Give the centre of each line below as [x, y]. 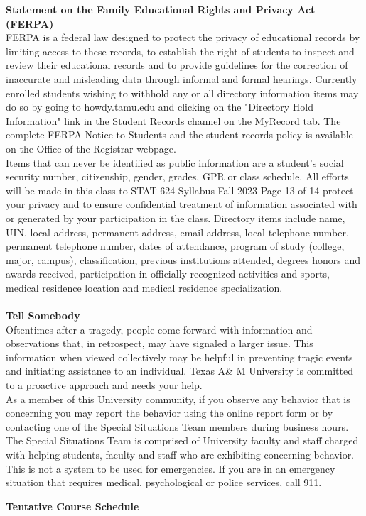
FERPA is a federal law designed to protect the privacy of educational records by [183, 37]
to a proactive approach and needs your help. [104, 385]
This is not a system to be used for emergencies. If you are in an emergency [171, 468]
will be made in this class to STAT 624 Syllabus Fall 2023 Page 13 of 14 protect [180, 190]
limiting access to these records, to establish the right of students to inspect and [180, 51]
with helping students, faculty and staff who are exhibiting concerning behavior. [180, 454]
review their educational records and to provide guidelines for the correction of [177, 65]
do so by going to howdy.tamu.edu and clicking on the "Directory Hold [160, 107]
